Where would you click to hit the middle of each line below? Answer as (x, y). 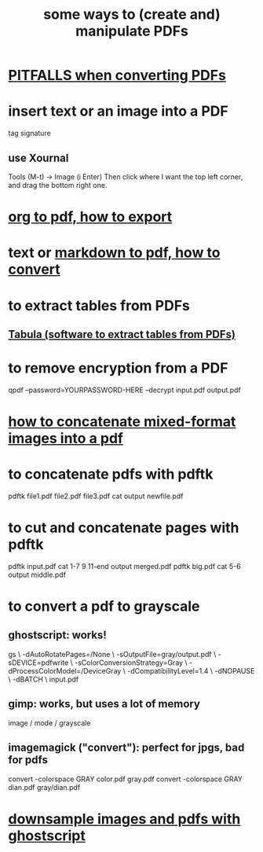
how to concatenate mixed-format (122, 422)
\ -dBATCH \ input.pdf (44, 679)
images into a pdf (66, 439)
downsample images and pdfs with (124, 819)
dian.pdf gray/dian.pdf (44, 787)
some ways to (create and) (132, 15)
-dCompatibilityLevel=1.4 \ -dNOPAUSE (191, 670)
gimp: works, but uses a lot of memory (104, 704)
